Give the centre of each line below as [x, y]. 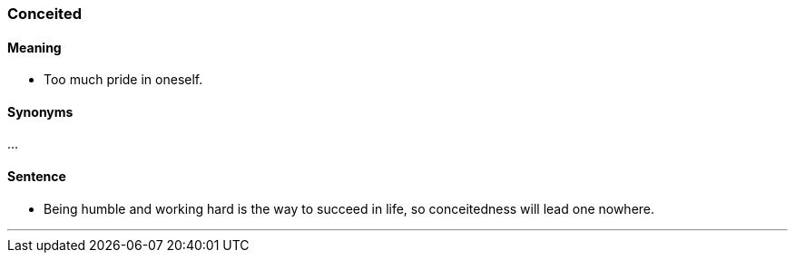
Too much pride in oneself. [123, 80]
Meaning [34, 47]
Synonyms [40, 111]
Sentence [37, 177]
